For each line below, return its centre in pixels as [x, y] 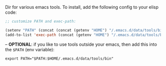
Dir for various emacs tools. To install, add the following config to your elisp [82, 7]
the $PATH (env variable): [30, 49]
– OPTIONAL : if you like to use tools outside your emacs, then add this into [81, 44]
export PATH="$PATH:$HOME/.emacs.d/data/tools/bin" [59, 59]
